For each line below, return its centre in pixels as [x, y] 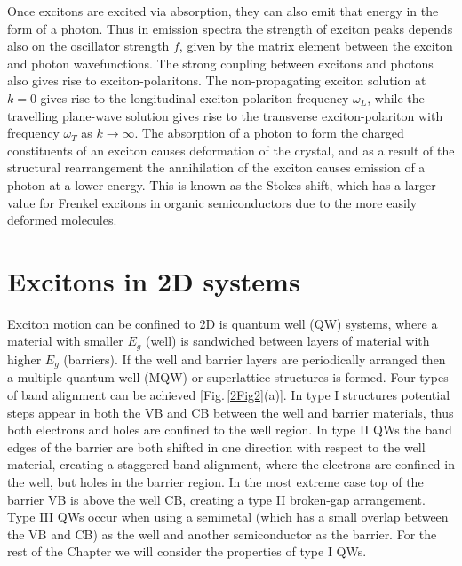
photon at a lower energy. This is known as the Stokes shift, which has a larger [222, 184]
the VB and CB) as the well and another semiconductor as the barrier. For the [222, 534]
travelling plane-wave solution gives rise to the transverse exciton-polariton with [225, 115]
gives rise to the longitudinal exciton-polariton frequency [195, 97]
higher [24, 359]
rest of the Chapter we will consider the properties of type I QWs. [187, 551]
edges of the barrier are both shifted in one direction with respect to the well [216, 446]
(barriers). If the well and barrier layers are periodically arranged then [255, 359]
